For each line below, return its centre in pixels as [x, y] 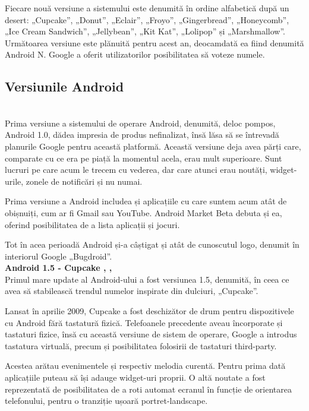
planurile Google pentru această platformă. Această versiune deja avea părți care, [153, 146]
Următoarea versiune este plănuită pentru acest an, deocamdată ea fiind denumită [154, 42]
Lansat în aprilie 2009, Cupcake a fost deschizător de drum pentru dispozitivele [149, 311]
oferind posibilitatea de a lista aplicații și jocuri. [92, 224]
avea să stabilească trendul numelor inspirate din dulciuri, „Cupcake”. [132, 291]
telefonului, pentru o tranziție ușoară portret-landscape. [106, 401]
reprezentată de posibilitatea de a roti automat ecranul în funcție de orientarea [148, 389]
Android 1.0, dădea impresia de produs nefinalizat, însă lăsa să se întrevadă [142, 135]
